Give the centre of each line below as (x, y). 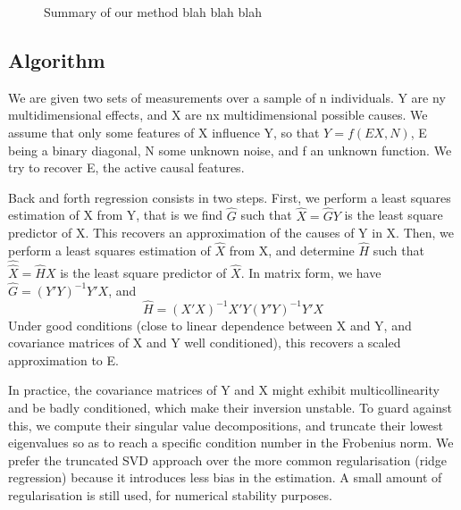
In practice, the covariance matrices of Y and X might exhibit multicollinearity (224, 390)
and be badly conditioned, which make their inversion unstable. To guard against (230, 408)
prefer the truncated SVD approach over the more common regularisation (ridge (228, 460)
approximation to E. (63, 360)
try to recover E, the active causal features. (126, 167)
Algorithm (57, 59)
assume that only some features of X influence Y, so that (164, 132)
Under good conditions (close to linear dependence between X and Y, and (210, 325)
